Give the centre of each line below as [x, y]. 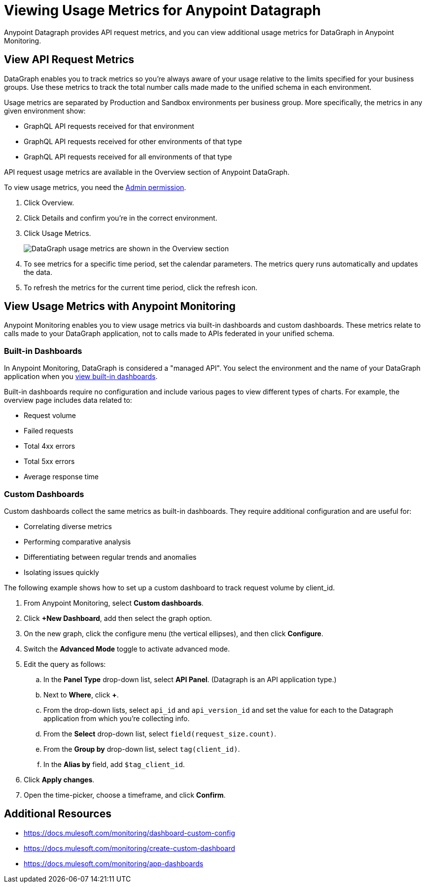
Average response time [61, 477]
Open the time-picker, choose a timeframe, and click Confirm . [125, 795]
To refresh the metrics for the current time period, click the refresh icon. [141, 287]
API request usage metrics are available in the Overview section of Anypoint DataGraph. [147, 172]
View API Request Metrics [69, 60]
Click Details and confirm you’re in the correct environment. [121, 218]
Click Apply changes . [59, 779]
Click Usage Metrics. [57, 233]
